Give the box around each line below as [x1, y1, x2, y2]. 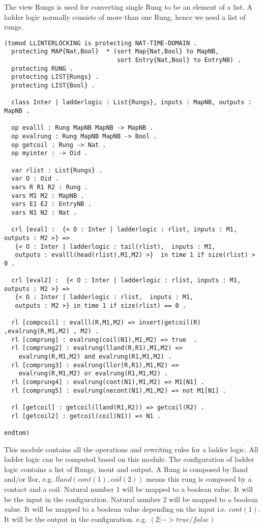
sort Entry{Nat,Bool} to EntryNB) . [116, 56, 241, 64]
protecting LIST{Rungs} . [11, 73, 99, 81]
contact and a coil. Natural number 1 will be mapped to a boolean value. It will [4, 484, 253, 494]
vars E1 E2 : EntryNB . [11, 200, 92, 208]
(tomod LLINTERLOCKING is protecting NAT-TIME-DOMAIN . [4, 39, 197, 47]
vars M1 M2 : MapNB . [11, 192, 84, 199]
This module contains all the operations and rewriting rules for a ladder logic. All [4, 444, 258, 454]
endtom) [4, 429, 30, 436]
